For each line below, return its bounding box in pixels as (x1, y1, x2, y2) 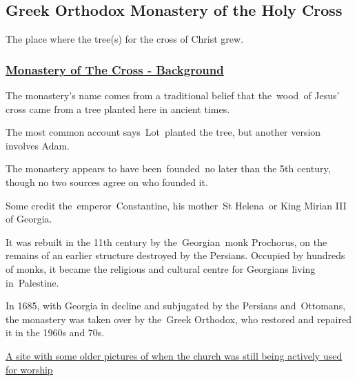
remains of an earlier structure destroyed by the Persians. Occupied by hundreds (6, 248, 345, 262)
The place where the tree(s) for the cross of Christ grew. (6, 32, 244, 46)
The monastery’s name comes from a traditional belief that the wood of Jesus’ (6, 88, 340, 103)
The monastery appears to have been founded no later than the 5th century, (6, 161, 331, 176)
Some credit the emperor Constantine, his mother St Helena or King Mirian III (6, 198, 347, 212)
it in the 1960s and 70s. (6, 325, 105, 340)
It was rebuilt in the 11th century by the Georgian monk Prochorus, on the (6, 234, 327, 249)
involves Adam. (6, 138, 70, 152)
